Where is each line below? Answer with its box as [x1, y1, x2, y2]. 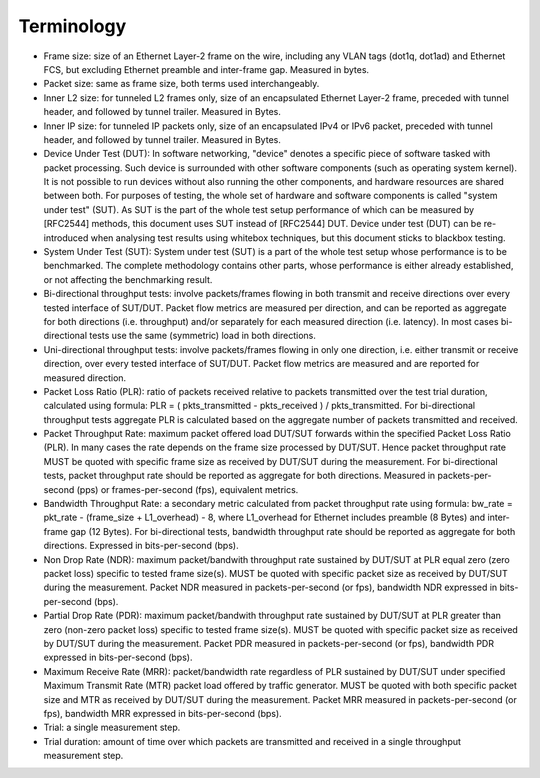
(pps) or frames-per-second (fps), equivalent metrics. [76, 483, 299, 495]
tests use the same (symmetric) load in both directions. [88, 330, 317, 342]
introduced [43, 231, 89, 244]
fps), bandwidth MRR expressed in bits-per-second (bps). [43, 707, 282, 719]
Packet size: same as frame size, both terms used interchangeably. [43, 78, 320, 90]
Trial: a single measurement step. [43, 721, 181, 734]
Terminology [18, 15, 127, 37]
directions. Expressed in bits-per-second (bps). [43, 540, 239, 552]
